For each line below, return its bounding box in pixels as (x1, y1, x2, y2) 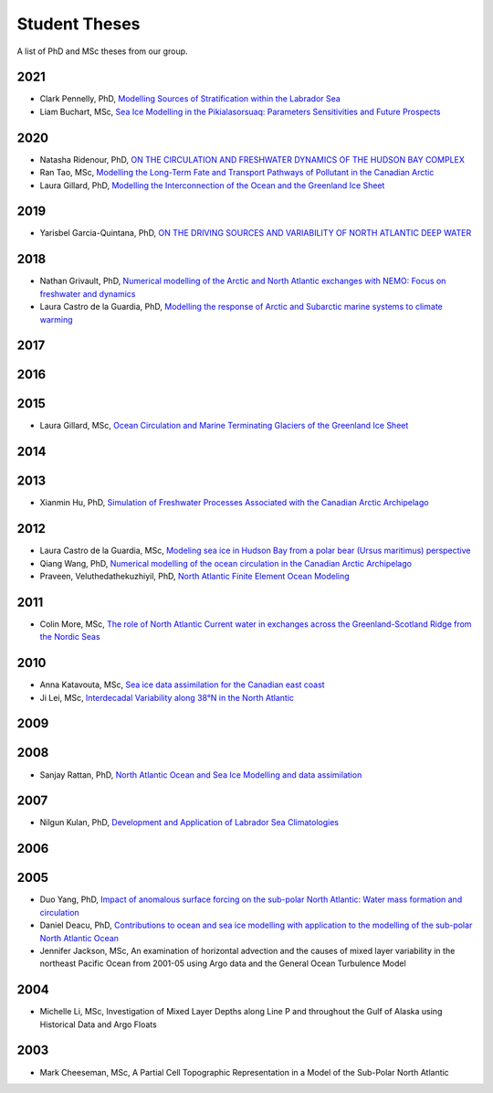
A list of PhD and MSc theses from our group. (16, 46, 188, 57)
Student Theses (16, 14, 141, 34)
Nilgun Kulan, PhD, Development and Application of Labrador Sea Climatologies (39, 817, 340, 828)
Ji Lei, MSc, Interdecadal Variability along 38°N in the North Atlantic (39, 692, 295, 703)
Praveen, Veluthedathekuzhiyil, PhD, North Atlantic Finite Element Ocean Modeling (39, 571, 351, 582)
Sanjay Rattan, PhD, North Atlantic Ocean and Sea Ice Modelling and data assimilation (39, 769, 362, 780)
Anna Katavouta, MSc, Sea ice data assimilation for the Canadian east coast (39, 679, 325, 690)
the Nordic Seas (39, 631, 100, 642)
